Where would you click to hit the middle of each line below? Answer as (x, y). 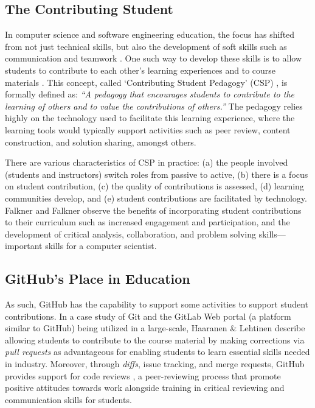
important (24, 246)
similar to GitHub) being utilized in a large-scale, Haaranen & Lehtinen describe (155, 328)
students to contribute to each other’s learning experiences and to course (140, 70)
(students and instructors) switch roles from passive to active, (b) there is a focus (157, 174)
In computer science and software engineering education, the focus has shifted (150, 34)
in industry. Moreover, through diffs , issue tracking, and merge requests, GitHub (155, 364)
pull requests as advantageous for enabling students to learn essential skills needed (157, 352)
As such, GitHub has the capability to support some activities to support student (157, 304)
